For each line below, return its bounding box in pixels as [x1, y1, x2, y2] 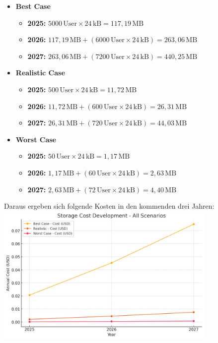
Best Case [15, 1, 51, 11]
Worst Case [15, 134, 56, 144]
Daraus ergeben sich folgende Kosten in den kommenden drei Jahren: [4, 201, 215, 211]
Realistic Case [15, 67, 65, 78]
